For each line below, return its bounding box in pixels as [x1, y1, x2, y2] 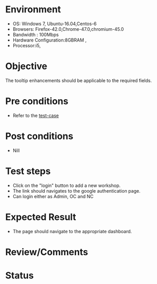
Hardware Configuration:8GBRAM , [12, 37, 87, 43]
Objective [5, 61, 48, 72]
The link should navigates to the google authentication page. [12, 187, 141, 194]
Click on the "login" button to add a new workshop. [12, 182, 121, 188]
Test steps [5, 165, 51, 177]
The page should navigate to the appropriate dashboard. [12, 228, 132, 234]
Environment [5, 4, 61, 15]
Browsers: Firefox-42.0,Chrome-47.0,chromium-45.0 [12, 26, 124, 32]
